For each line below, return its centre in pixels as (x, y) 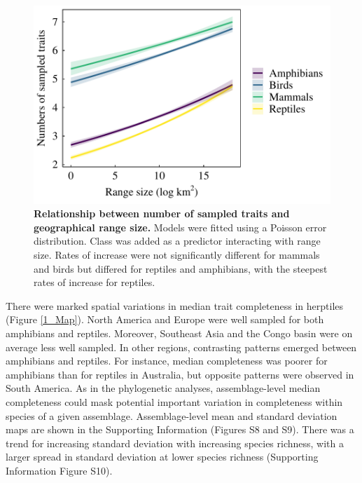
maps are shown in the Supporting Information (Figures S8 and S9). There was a (180, 429)
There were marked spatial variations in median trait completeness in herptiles (175, 305)
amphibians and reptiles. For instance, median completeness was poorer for (167, 361)
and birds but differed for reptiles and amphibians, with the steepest (181, 268)
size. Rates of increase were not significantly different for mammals (177, 255)
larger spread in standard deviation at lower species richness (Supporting (162, 457)
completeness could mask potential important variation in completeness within (174, 401)
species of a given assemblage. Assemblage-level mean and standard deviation (172, 415)
